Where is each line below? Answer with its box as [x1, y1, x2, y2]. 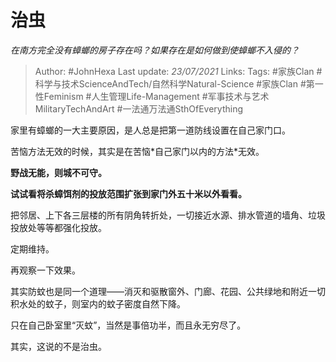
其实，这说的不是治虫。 [10, 340, 107, 352]
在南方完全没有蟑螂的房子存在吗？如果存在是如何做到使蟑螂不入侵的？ [10, 44, 300, 56]
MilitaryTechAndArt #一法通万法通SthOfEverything [34, 102, 243, 115]
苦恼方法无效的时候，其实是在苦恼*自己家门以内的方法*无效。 [10, 145, 265, 157]
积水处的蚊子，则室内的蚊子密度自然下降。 [10, 297, 186, 310]
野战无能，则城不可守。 [10, 166, 107, 178]
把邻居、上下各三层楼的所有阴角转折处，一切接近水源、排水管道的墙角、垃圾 [10, 209, 326, 221]
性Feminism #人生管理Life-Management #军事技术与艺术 [34, 90, 270, 102]
